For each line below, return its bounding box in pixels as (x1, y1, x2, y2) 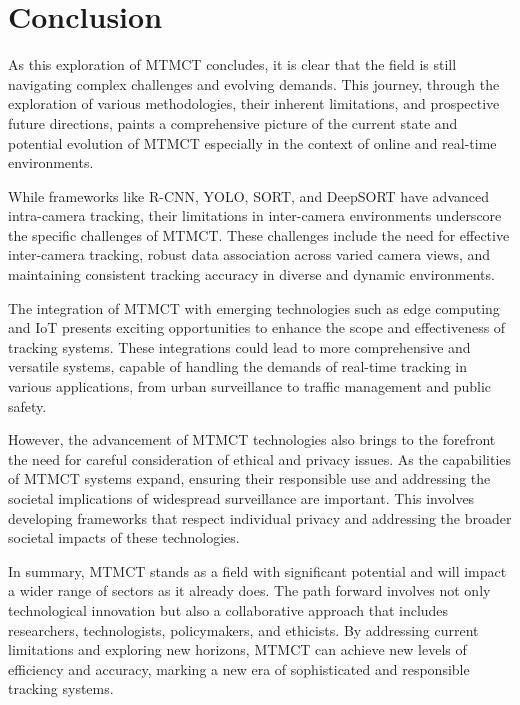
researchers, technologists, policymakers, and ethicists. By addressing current (8, 619, 479, 640)
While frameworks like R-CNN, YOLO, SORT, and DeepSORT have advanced (8, 185, 490, 206)
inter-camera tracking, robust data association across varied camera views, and (8, 244, 491, 265)
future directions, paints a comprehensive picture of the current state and (8, 112, 458, 133)
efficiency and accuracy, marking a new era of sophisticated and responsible (8, 658, 470, 679)
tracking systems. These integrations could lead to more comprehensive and (8, 336, 471, 357)
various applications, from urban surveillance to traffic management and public (8, 376, 492, 397)
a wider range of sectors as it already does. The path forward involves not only (8, 580, 491, 601)
